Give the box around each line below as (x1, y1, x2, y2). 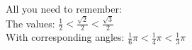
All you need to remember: (6, 1, 122, 15)
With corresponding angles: (6, 30, 125, 44)
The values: (6, 15, 55, 30)
